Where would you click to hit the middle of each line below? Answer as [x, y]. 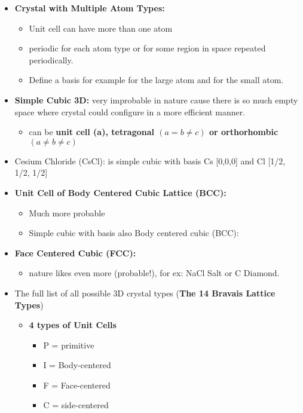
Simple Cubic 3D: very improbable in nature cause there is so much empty [156, 100]
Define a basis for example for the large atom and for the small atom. [156, 80]
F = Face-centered [77, 385]
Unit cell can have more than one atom [101, 28]
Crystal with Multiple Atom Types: [90, 8]
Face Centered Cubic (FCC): [75, 253]
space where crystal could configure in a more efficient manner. [130, 111]
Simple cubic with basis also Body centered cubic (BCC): [134, 233]
